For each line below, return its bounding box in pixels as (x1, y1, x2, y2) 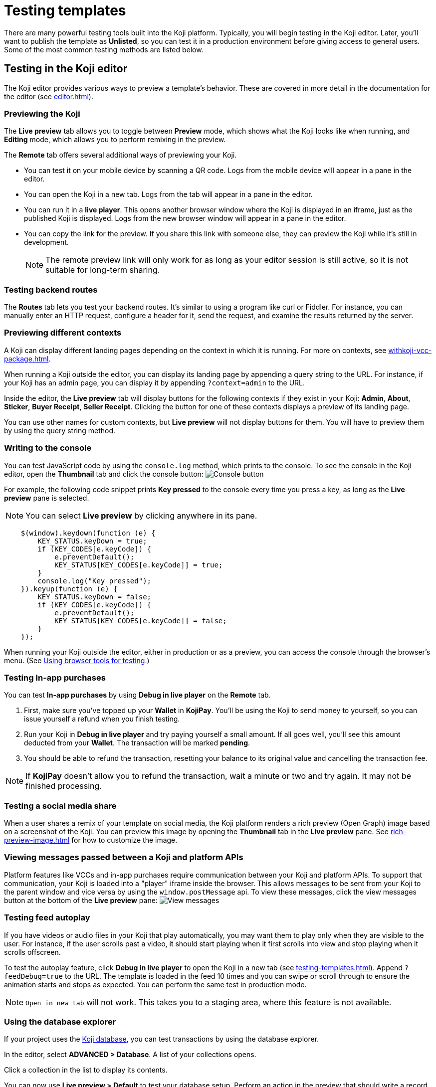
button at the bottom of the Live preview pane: (4, 896, 158, 905)
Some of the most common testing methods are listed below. (4, 45, 204, 54)
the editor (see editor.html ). (4, 92, 93, 101)
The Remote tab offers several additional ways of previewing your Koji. (4, 151, 237, 160)
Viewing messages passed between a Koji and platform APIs (4, 852, 243, 863)
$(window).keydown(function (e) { (20, 529, 156, 537)
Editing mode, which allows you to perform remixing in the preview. (4, 135, 226, 144)
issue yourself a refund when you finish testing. (24, 715, 180, 724)
